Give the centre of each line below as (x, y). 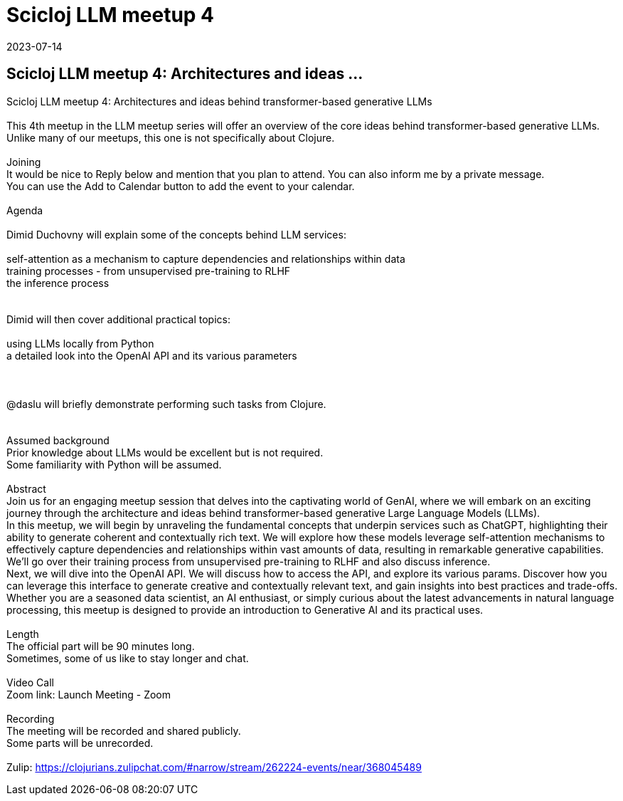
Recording (31, 718)
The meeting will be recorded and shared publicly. (124, 731)
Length (23, 634)
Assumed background (58, 440)
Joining (24, 162)
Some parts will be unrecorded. (80, 743)
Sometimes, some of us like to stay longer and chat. (128, 658)
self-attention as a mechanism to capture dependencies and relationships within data (206, 258)
